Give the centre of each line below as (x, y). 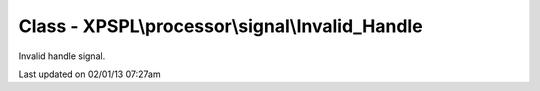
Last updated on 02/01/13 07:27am (89, 74)
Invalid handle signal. (62, 56)
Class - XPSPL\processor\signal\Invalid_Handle (221, 26)
